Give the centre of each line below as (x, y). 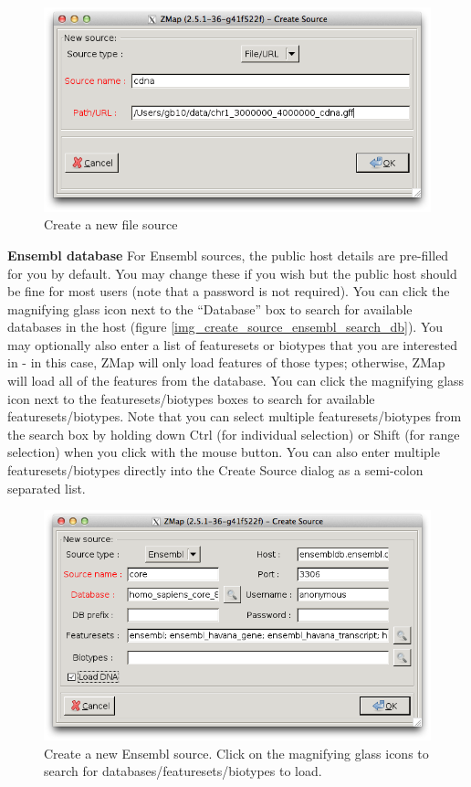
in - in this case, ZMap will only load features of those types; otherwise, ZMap (226, 362)
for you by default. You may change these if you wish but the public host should (232, 273)
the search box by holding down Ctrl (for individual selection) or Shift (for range (234, 434)
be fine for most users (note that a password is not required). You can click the (229, 291)
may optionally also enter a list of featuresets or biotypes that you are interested (232, 344)
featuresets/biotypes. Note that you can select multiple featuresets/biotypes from (235, 416)
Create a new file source (111, 224)
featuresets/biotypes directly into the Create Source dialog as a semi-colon (215, 470)
